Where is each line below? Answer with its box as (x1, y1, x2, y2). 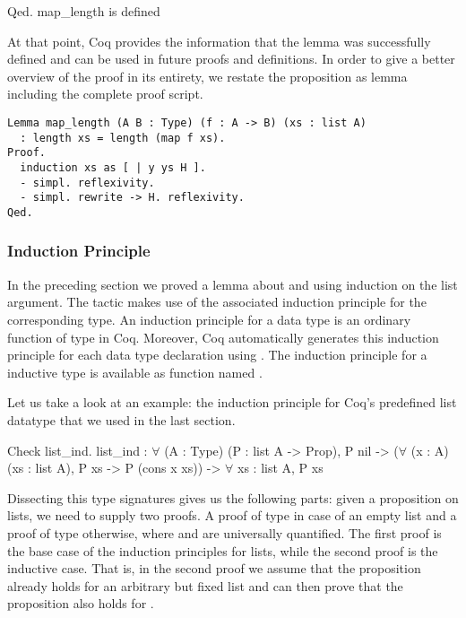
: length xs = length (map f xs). (20, 131, 226, 144)
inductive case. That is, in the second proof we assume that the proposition (7, 559, 421, 578)
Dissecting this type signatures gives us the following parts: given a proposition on (7, 488, 459, 507)
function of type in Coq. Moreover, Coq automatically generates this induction (7, 327, 439, 346)
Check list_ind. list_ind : (7, 440, 148, 459)
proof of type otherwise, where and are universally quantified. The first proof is (7, 523, 442, 542)
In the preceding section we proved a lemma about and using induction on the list (7, 274, 458, 293)
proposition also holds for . (7, 594, 154, 613)
